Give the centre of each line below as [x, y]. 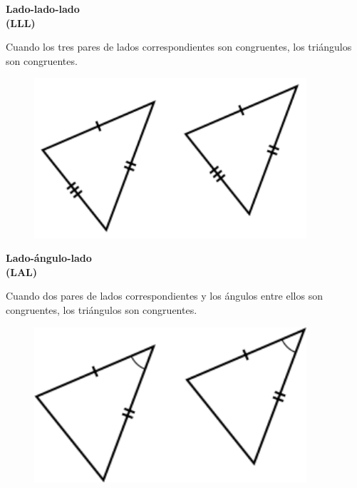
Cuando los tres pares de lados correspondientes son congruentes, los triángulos [179, 47]
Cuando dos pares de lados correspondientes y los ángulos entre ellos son [164, 296]
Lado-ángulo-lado [49, 258]
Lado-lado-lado [43, 9]
